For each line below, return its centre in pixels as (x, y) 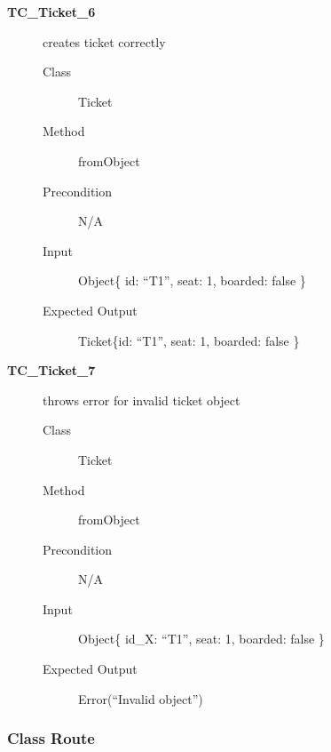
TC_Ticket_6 (51, 12)
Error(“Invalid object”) (141, 698)
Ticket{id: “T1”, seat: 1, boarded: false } (189, 340)
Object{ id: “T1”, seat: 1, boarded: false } (192, 280)
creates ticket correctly (104, 41)
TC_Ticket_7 (51, 370)
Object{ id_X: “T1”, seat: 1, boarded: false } (201, 639)
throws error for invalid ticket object (142, 400)
